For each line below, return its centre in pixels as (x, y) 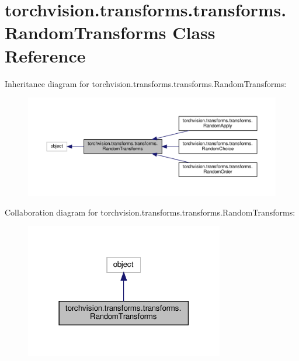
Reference (45, 55)
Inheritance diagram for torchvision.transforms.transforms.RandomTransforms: (146, 83)
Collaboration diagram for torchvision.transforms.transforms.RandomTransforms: (150, 212)
